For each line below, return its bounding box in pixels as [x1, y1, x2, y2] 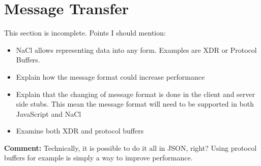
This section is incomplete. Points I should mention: [4, 27, 166, 38]
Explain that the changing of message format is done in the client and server [16, 88, 255, 99]
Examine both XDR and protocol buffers [16, 125, 144, 136]
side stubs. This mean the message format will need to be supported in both [16, 98, 254, 109]
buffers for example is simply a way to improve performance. [4, 152, 193, 163]
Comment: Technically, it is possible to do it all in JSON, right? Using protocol [4, 142, 257, 153]
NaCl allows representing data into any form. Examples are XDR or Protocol [16, 44, 257, 55]
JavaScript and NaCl [16, 108, 81, 119]
